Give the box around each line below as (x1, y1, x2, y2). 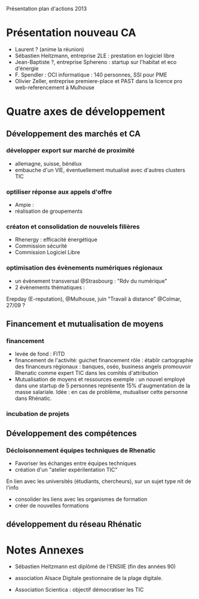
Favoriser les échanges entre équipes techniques (14, 460, 137, 467)
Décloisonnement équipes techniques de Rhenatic (6, 446, 156, 454)
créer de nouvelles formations (14, 502, 89, 509)
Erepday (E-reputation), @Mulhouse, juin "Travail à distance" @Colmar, (6, 295, 182, 302)
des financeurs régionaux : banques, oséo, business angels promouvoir (14, 363, 191, 370)
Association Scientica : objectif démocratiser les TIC (14, 586, 144, 594)
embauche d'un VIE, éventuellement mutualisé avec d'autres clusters (14, 166, 185, 173)
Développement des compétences (6, 428, 137, 438)
